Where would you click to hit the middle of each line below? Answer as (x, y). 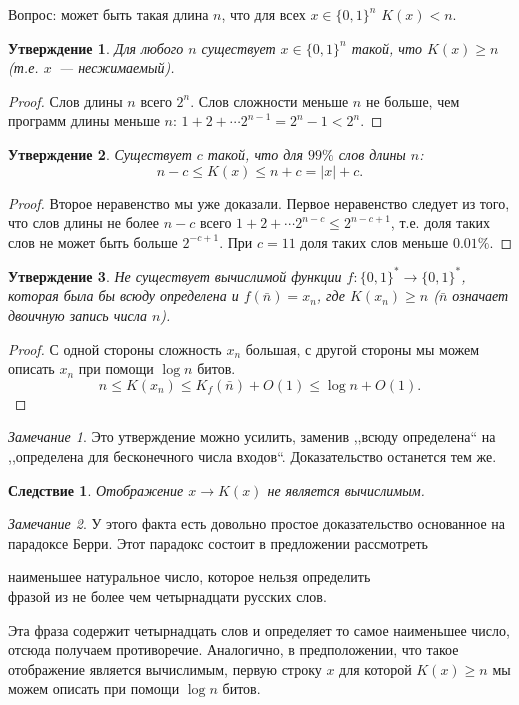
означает (480, 295)
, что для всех (263, 14)
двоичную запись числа (77, 315)
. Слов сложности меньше (269, 100)
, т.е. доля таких (440, 222)
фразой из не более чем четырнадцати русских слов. (167, 595)
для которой (375, 668)
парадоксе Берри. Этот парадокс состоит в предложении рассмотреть (218, 542)
